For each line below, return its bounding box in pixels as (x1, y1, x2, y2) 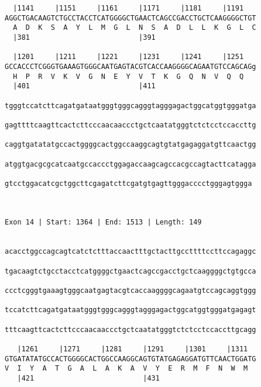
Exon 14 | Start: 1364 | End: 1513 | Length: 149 (5, 218, 202, 227)
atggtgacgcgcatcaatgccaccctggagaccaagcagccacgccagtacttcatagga (5, 160, 256, 168)
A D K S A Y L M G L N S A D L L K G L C (13, 23, 256, 32)
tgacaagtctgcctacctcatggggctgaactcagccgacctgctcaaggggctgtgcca (5, 267, 256, 275)
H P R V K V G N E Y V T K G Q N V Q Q (13, 72, 244, 81)
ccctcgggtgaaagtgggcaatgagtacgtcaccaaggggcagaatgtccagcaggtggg (5, 286, 256, 295)
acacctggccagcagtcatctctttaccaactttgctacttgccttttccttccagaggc (5, 247, 256, 256)
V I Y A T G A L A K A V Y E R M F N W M (5, 364, 248, 373)
